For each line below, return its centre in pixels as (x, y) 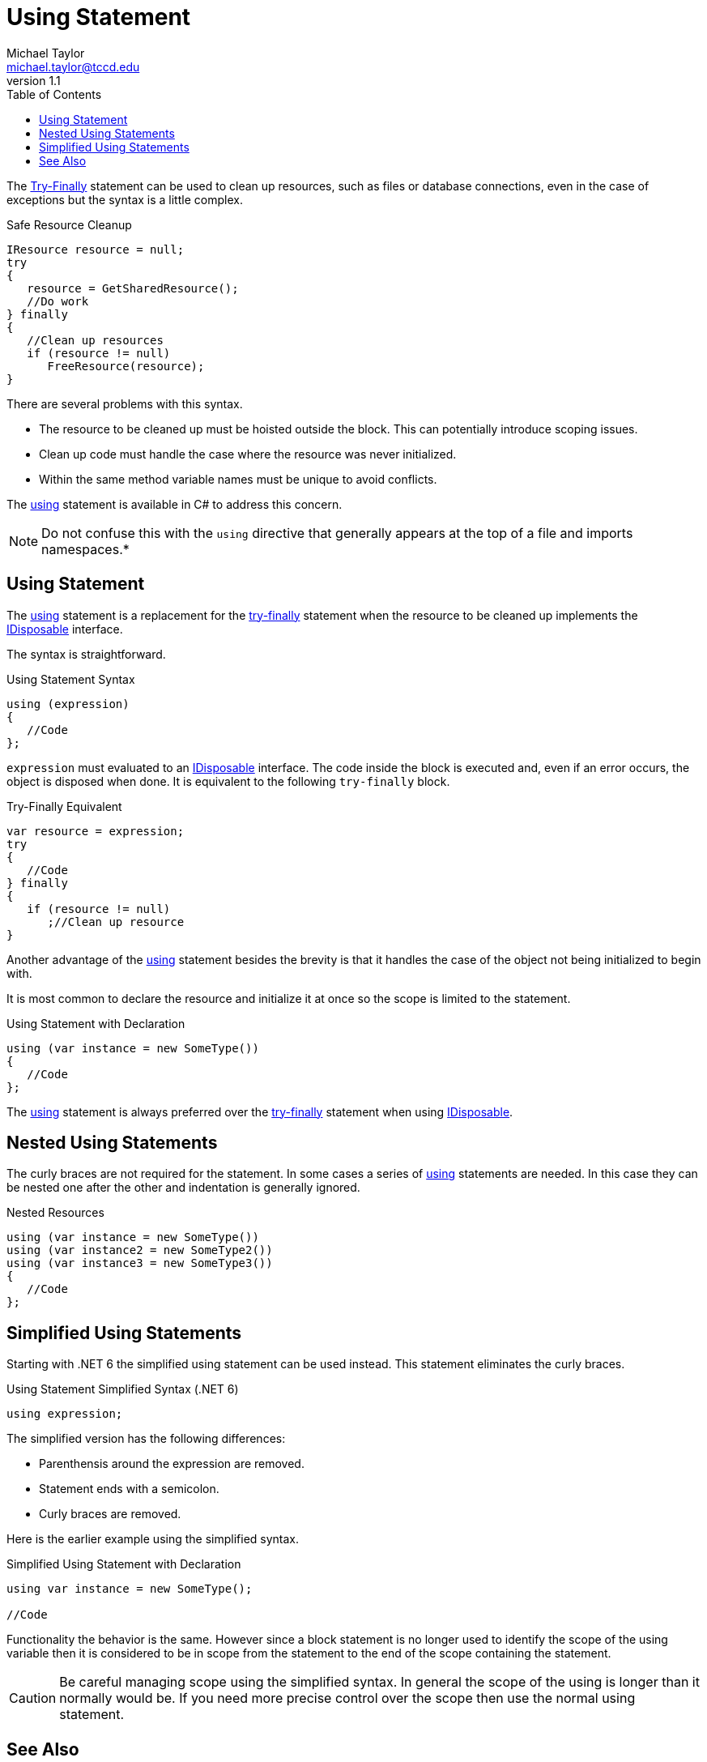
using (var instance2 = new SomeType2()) (140, 1250)
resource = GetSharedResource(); (133, 288)
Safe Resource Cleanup (69, 224)
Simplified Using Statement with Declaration (124, 1564)
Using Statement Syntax (71, 679)
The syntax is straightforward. (86, 654)
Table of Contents (54, 94)
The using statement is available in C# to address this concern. (175, 504)
